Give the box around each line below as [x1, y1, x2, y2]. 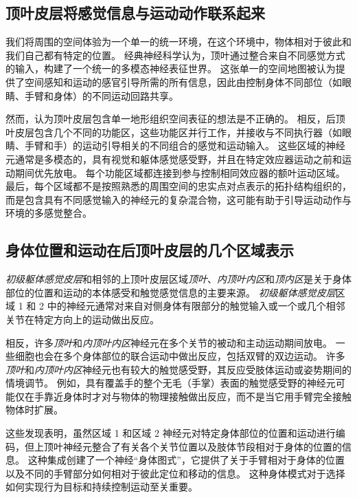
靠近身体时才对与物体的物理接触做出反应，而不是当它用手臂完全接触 [43, 389, 352, 403]
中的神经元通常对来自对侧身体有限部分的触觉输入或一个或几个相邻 [47, 299, 345, 313]
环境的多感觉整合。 [5, 206, 92, 220]
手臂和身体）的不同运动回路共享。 [24, 88, 178, 102]
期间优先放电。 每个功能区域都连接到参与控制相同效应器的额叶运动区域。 [14, 165, 345, 180]
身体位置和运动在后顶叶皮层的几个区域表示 [5, 239, 294, 261]
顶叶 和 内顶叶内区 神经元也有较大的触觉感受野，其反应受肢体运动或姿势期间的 [5, 362, 352, 376]
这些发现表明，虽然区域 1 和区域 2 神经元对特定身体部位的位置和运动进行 [5, 426, 336, 440]
